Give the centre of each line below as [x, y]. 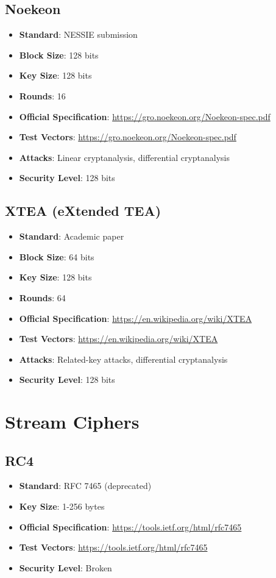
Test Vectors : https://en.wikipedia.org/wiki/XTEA [119, 339]
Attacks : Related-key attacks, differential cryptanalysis [123, 359]
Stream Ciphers [72, 422]
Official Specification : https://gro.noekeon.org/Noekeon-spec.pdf [145, 116]
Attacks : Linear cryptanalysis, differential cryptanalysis [124, 157]
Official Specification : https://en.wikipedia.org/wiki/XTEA [136, 318]
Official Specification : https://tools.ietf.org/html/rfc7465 [130, 526]
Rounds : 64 [42, 297]
